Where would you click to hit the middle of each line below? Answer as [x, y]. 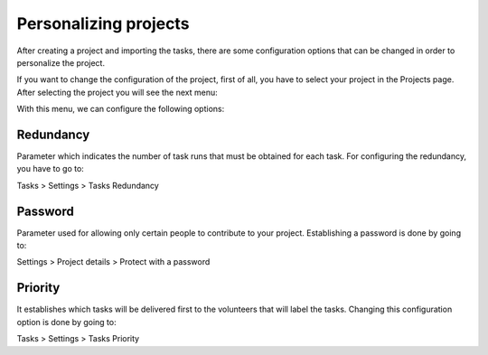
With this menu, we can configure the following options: [121, 109]
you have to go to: [51, 169]
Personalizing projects [103, 23]
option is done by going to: [66, 322]
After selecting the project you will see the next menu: [117, 92]
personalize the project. [61, 62]
